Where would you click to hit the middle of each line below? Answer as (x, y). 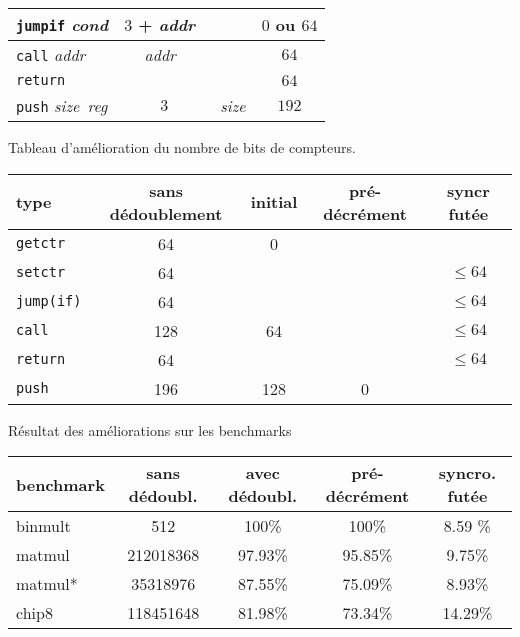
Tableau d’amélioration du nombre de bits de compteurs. (182, 147)
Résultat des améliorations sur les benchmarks (150, 429)
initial (274, 202)
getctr (41, 243)
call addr (51, 54)
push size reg (62, 105)
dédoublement (166, 213)
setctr (41, 272)
